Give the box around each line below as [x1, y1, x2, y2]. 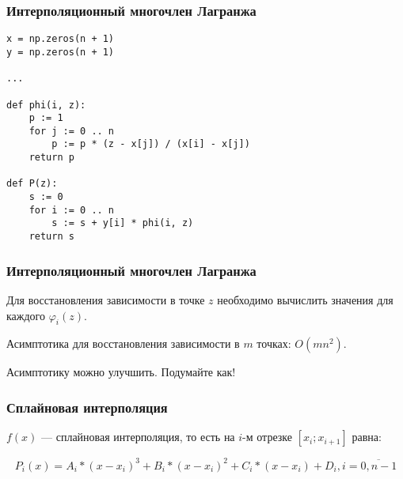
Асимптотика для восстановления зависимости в [6, 335, 240, 352]
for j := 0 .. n [29, 125, 115, 137]
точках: [257, 335, 291, 352]
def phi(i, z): [6, 99, 86, 111]
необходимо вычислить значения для [217, 291, 393, 307]
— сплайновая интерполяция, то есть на [41, 428, 235, 445]
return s [29, 231, 74, 243]
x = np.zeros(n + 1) [6, 33, 115, 45]
